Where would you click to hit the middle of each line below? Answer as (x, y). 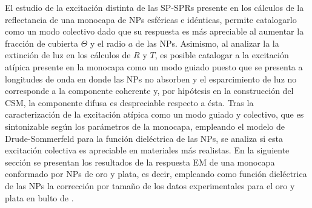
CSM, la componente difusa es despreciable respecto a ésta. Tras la (129, 102)
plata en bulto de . (39, 197)
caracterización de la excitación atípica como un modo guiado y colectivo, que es (154, 114)
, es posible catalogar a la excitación (222, 55)
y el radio (108, 43)
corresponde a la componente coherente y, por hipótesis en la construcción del (149, 91)
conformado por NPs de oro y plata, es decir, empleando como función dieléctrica (156, 174)
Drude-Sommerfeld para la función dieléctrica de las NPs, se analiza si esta (144, 138)
